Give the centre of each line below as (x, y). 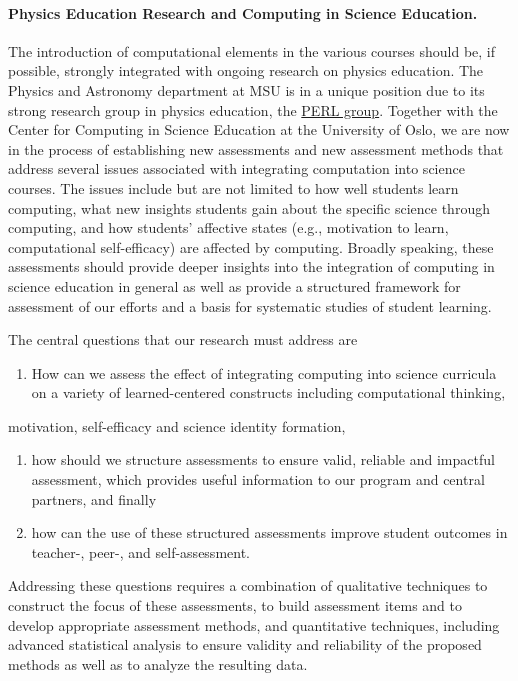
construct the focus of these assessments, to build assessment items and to (235, 605)
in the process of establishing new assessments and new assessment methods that (256, 148)
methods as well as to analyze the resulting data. (158, 663)
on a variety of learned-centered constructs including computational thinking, (268, 392)
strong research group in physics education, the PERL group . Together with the (253, 109)
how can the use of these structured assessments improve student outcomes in (269, 532)
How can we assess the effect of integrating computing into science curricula (264, 372)
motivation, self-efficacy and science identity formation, (177, 425)
